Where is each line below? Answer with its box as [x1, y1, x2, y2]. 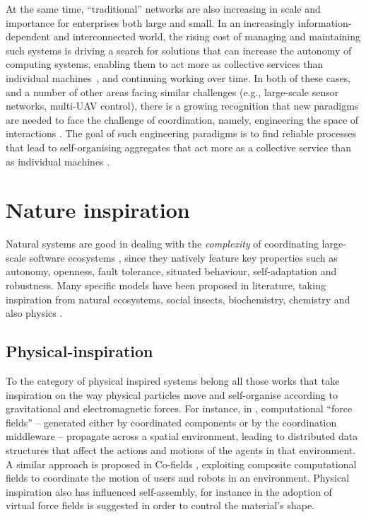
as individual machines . [6, 153, 110, 168]
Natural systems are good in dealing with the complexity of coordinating [6, 236, 319, 251]
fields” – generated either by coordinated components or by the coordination [6, 414, 337, 429]
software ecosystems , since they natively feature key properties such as [29, 250, 338, 265]
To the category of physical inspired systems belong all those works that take [6, 373, 340, 388]
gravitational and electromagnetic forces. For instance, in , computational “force [6, 401, 353, 416]
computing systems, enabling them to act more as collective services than [6, 57, 324, 71]
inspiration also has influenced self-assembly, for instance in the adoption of [6, 484, 332, 499]
